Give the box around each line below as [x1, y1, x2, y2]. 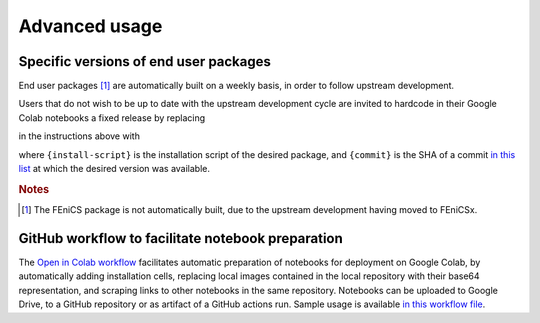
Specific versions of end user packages [18, 53, 272, 70]
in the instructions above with [18, 130, 140, 142]
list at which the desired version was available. [18, 163, 210, 175]
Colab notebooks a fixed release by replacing [18, 111, 206, 124]
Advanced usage [18, 15, 163, 37]
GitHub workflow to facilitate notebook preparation [18, 230, 344, 247]
